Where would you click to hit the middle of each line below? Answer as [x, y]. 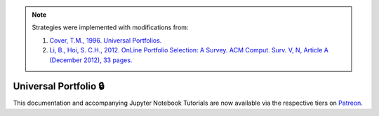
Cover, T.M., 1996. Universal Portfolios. [106, 40]
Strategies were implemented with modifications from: [110, 27]
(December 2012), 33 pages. [91, 60]
